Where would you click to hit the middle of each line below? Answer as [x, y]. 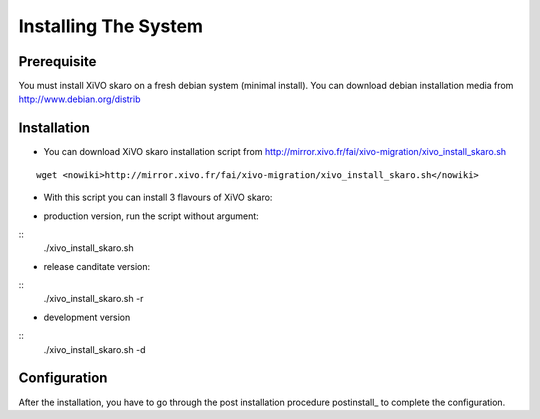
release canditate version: [97, 266]
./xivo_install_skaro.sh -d [94, 349]
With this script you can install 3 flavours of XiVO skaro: [158, 197]
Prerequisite [57, 61]
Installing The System [111, 26]
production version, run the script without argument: [151, 216]
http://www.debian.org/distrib [79, 99]
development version [87, 317]
